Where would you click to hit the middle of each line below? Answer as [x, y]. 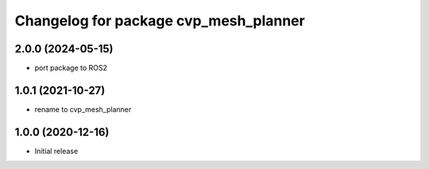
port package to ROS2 [71, 68]
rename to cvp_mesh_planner [83, 109]
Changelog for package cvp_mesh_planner [160, 21]
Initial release [56, 151]
